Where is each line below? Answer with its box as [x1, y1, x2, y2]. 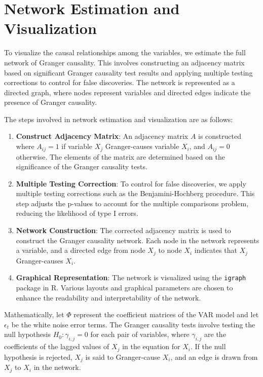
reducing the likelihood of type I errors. [16, 208, 138, 218]
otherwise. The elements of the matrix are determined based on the [16, 151, 225, 162]
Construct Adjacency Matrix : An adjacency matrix [16, 131, 189, 141]
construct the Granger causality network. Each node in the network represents [16, 235, 259, 245]
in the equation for [122, 341, 180, 352]
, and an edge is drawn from [170, 351, 258, 362]
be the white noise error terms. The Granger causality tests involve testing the [11, 319, 255, 329]
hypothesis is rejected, [4, 351, 72, 362]
